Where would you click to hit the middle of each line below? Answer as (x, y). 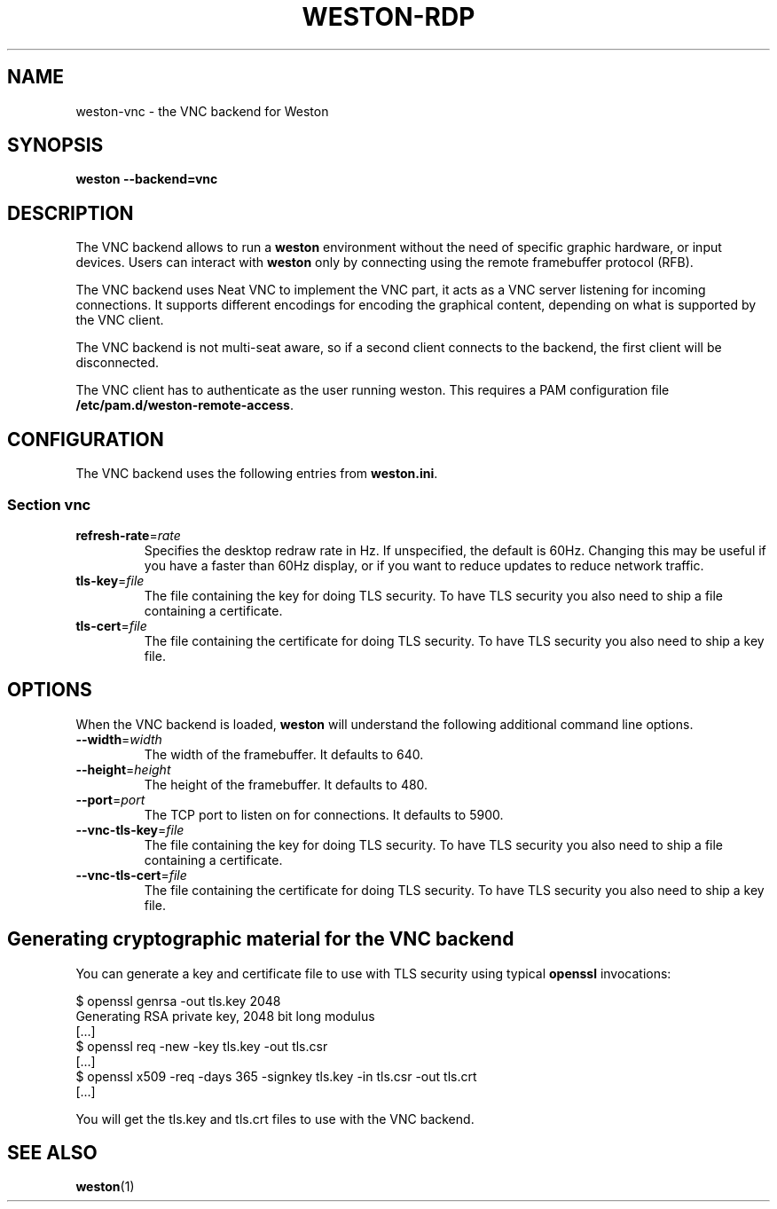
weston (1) (105, 1187)
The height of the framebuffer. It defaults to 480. (286, 784)
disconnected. (118, 363)
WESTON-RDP (388, 17)
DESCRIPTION (71, 213)
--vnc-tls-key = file (130, 829)
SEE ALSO (52, 1152)
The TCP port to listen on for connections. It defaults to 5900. (324, 814)
